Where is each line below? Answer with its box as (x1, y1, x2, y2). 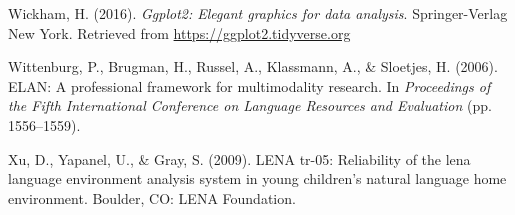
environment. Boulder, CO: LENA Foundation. (8, 187, 296, 208)
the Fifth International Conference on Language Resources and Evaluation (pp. (8, 95, 492, 116)
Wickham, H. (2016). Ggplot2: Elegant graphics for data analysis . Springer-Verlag (8, 3, 508, 23)
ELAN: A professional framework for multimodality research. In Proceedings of (8, 75, 491, 96)
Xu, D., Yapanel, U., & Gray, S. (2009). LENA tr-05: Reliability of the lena (8, 148, 471, 169)
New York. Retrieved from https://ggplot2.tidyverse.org (8, 22, 351, 43)
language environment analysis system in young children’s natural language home (8, 168, 507, 189)
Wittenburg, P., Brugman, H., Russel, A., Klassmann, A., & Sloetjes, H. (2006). (8, 56, 498, 77)
